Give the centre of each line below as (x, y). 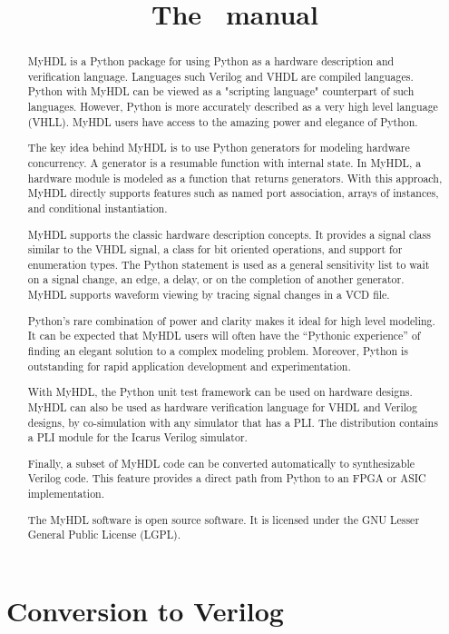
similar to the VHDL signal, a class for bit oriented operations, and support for (215, 249)
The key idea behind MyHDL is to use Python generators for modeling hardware (219, 148)
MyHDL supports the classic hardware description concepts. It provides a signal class (229, 234)
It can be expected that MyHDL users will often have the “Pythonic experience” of (224, 336)
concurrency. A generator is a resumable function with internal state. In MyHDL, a (224, 163)
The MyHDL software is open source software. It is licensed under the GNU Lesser (224, 519)
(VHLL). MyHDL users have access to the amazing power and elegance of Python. (223, 121)
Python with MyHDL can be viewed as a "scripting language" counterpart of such (221, 91)
